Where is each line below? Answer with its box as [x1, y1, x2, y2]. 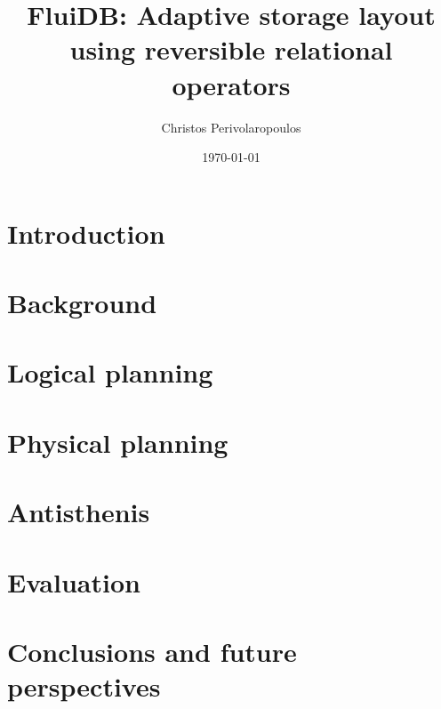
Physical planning [7, 423, 229, 460]
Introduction [7, 214, 165, 251]
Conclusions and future [7, 632, 297, 669]
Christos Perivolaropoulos [161, 117, 301, 136]
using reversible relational [69, 31, 393, 68]
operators [172, 66, 291, 102]
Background [7, 285, 157, 321]
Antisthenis [7, 494, 150, 530]
